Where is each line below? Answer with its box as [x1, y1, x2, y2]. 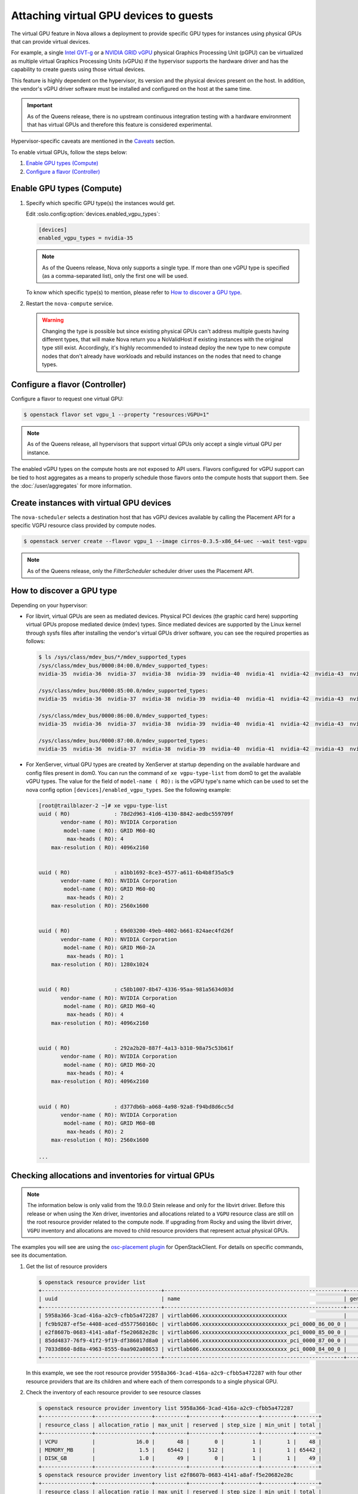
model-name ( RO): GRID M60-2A [63, 944, 155, 951]
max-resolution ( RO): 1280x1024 [51, 961, 149, 968]
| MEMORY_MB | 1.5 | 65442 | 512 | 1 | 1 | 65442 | [38, 1446, 322, 1453]
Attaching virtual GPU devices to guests [11, 9, 214, 22]
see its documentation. [11, 1252, 67, 1259]
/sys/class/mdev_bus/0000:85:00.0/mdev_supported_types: [38, 687, 209, 694]
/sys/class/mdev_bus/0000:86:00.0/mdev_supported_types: [38, 712, 209, 719]
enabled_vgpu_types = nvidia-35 [38, 235, 134, 241]
